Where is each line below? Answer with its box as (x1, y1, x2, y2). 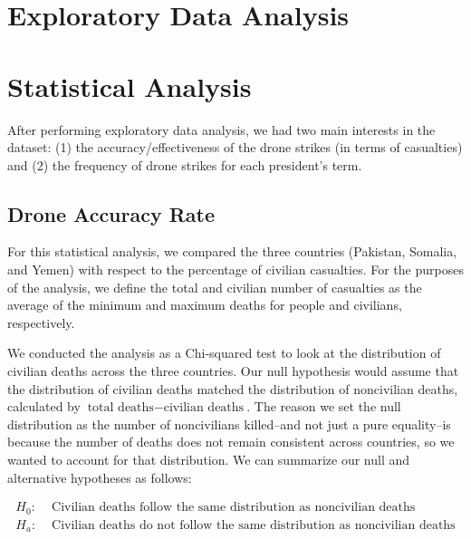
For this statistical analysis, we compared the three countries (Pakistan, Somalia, (7, 242, 457, 261)
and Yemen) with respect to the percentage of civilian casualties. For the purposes (7, 260, 464, 279)
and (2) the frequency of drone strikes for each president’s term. (7, 155, 362, 174)
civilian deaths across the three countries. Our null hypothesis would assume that (7, 361, 459, 380)
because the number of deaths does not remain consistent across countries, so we (7, 432, 455, 451)
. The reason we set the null (246, 397, 401, 416)
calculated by (7, 397, 81, 416)
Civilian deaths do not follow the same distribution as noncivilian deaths (52, 518, 456, 532)
